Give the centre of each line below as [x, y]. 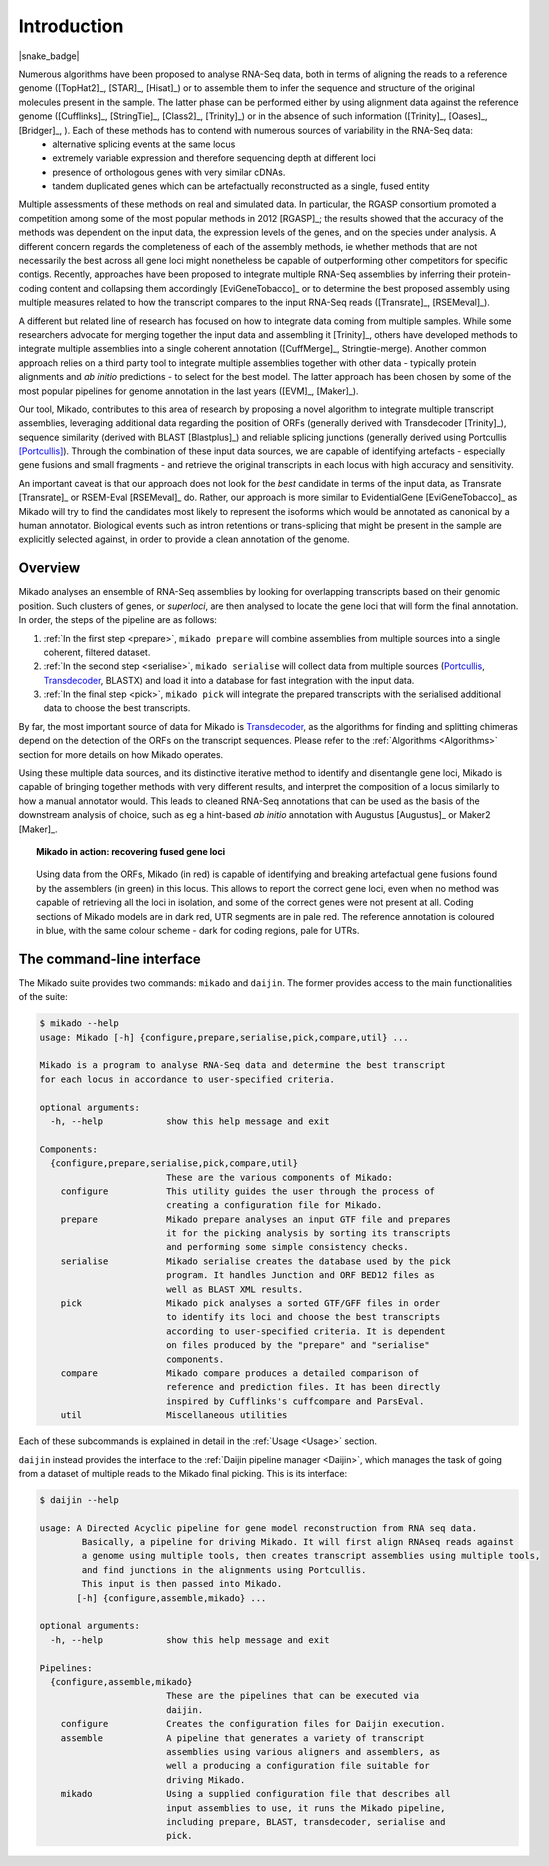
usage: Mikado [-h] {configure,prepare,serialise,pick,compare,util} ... [224, 1037]
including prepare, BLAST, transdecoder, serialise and [305, 1821]
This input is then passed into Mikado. [182, 1584]
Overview [49, 568]
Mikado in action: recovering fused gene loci [130, 851]
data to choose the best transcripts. [117, 708]
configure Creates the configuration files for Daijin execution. [253, 1724]
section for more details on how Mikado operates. [121, 754]
